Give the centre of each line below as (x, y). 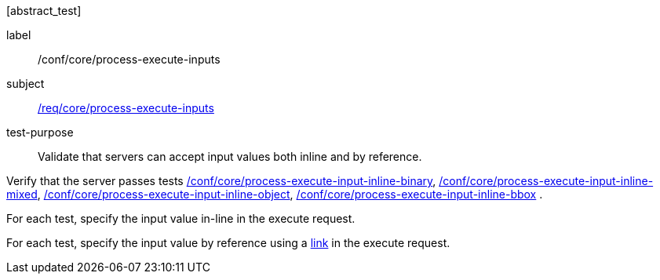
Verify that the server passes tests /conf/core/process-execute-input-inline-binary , (221, 181)
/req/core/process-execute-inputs (126, 108)
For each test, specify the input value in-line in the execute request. (181, 218)
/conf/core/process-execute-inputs (129, 59)
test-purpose (40, 132)
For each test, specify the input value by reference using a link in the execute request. (228, 243)
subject (26, 84)
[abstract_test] (44, 11)
